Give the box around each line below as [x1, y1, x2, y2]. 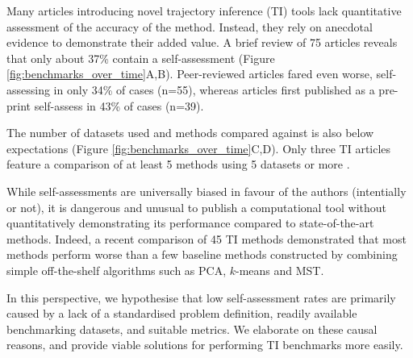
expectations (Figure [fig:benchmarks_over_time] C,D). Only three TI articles [6, 139, 391, 156]
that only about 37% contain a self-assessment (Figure [6, 49, 275, 66]
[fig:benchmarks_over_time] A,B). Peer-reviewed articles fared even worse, [6, 65, 373, 82]
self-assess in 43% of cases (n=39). [34, 97, 204, 114]
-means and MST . [236, 261, 324, 278]
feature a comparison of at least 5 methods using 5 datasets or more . [6, 156, 350, 173]
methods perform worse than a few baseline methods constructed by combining [6, 246, 398, 263]
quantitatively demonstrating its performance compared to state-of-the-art [6, 214, 374, 231]
